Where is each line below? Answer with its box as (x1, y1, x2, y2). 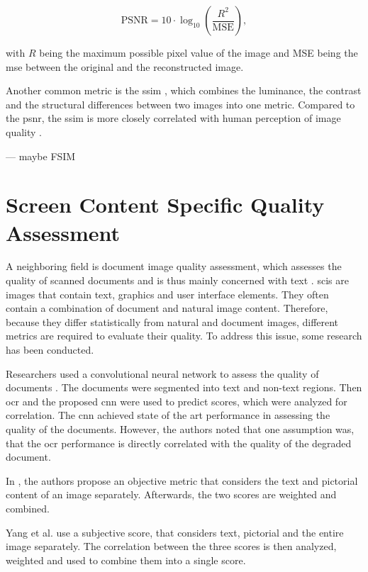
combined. (6, 500, 50, 515)
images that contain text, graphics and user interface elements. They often (6, 286, 329, 301)
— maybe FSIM (6, 148, 76, 163)
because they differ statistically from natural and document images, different (6, 314, 339, 329)
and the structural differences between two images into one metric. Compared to (6, 96, 355, 111)
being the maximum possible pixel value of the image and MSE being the (39, 45, 358, 60)
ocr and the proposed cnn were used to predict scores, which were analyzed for (6, 393, 347, 408)
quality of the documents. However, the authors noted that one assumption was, (6, 422, 355, 436)
